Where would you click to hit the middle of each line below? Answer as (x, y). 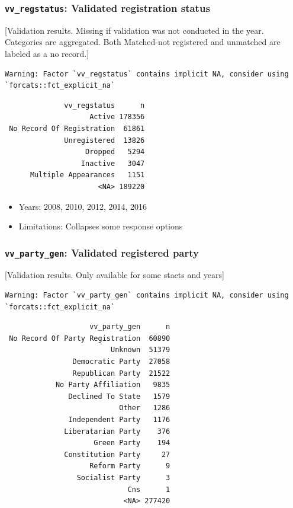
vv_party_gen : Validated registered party (102, 252)
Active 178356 (117, 117)
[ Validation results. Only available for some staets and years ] (115, 275)
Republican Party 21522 (121, 373)
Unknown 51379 (140, 350)
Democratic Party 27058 (121, 362)
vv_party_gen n (130, 327)
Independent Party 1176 (119, 420)
